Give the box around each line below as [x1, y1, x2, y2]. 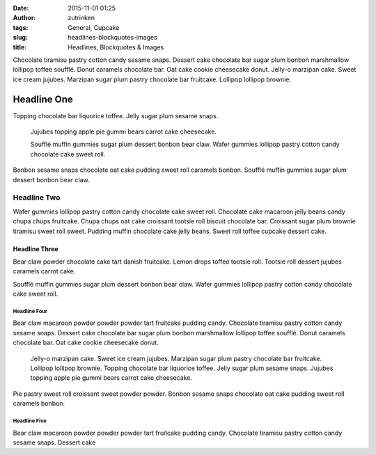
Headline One [13, 93, 73, 105]
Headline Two [13, 193, 61, 202]
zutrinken [68, 14, 95, 22]
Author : [13, 14, 36, 22]
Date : [13, 4, 29, 12]
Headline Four [13, 308, 48, 314]
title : [13, 42, 27, 51]
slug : [13, 33, 28, 42]
